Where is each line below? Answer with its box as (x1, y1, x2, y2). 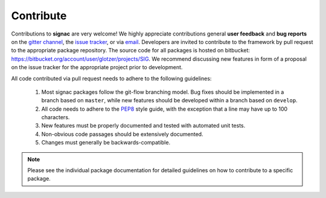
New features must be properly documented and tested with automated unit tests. (41, 122, 246, 129)
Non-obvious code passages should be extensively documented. (41, 130, 203, 138)
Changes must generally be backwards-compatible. (41, 139, 171, 146)
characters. (41, 114, 70, 121)
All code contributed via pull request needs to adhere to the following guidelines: (11, 75, 212, 82)
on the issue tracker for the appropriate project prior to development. (11, 64, 183, 71)
